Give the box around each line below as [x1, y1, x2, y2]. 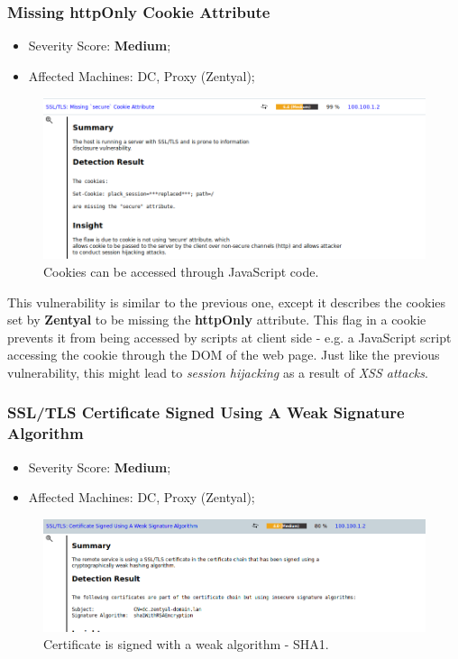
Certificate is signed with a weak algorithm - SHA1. [43, 635, 329, 654]
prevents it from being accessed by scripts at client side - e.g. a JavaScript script [7, 327, 452, 346]
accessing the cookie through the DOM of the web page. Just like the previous [7, 345, 440, 364]
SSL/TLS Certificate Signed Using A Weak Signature [7, 401, 405, 424]
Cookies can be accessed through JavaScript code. [43, 261, 319, 280]
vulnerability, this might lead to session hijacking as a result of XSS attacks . [7, 362, 428, 381]
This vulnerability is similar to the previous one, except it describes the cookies [7, 292, 446, 311]
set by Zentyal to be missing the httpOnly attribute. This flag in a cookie [7, 310, 426, 329]
